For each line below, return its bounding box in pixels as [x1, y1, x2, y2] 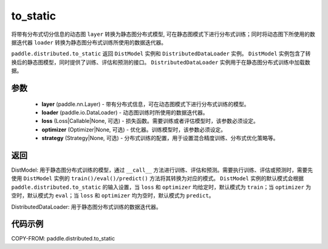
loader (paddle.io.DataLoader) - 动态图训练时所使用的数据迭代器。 [41, 108, 208, 116]
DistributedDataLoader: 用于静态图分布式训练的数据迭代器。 [11, 203, 162, 210]
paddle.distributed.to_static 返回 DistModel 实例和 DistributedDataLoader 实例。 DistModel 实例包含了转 [11, 50, 311, 57]
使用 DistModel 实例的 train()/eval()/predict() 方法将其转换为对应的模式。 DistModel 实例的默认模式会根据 [11, 175, 304, 182]
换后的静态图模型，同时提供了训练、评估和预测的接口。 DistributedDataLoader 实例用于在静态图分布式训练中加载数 [11, 58, 310, 66]
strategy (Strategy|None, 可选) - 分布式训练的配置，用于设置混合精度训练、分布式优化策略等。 [41, 135, 279, 142]
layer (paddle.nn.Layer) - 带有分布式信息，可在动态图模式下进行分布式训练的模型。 [41, 100, 250, 108]
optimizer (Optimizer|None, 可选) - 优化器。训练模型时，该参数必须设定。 [41, 125, 227, 133]
